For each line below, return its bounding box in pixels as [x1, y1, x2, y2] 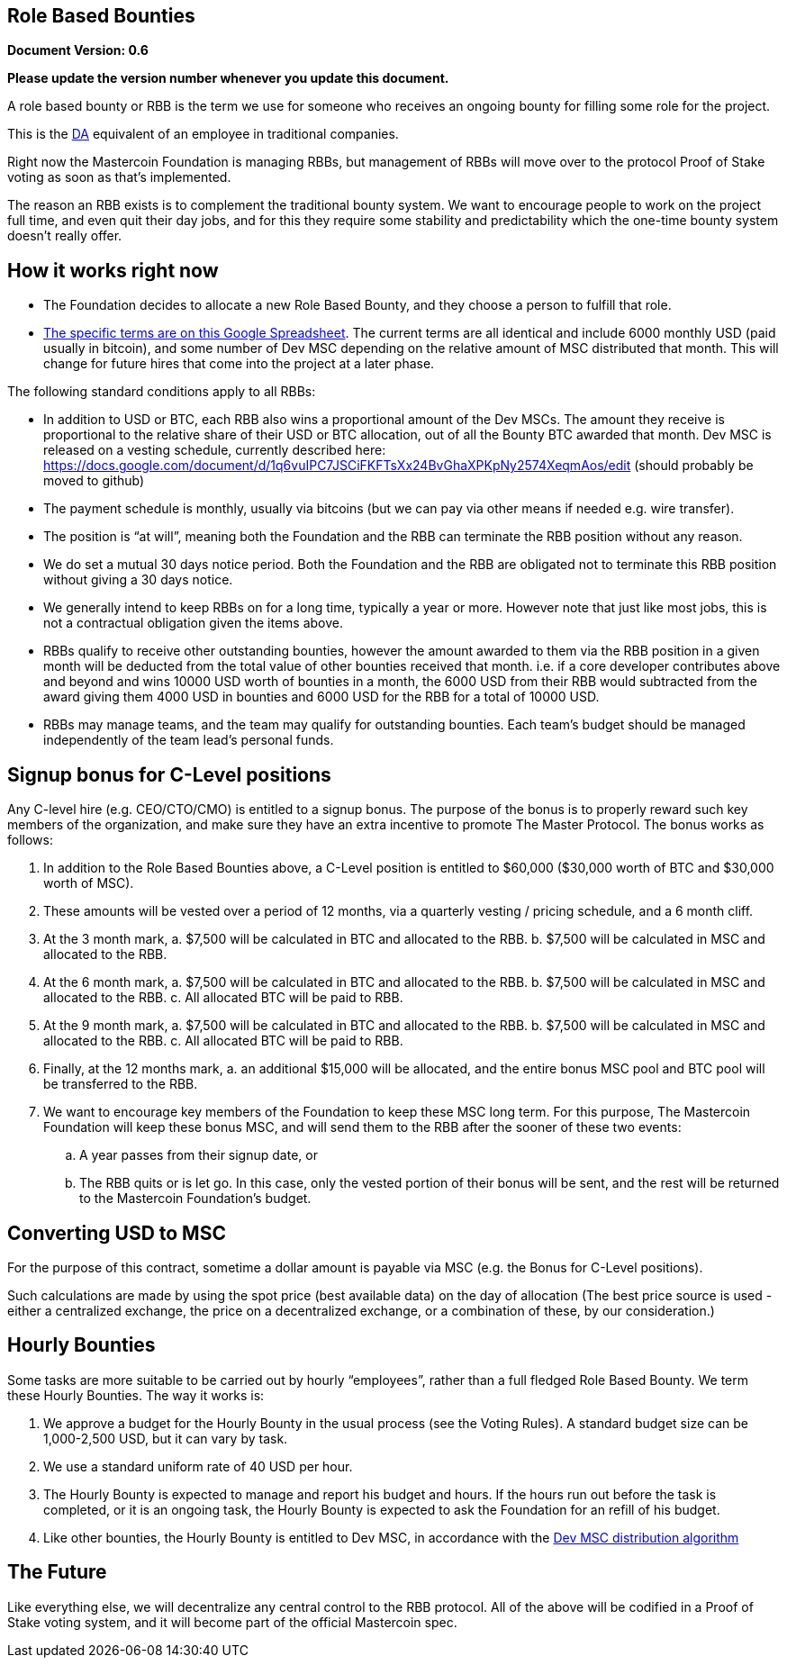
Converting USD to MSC [7, 1221, 226, 1244]
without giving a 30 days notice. [43, 572, 233, 588]
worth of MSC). [43, 875, 134, 891]
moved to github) [43, 473, 145, 489]
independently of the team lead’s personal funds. [43, 732, 334, 748]
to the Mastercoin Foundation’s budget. [79, 1190, 312, 1207]
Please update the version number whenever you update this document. [7, 70, 449, 86]
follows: [7, 832, 53, 848]
